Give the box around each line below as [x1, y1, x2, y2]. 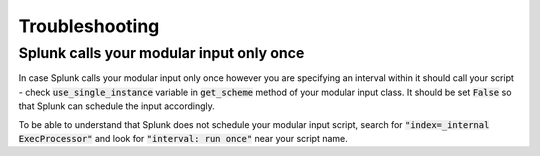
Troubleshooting [18, 15, 160, 37]
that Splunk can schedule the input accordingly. [18, 100, 215, 112]
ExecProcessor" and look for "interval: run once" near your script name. [18, 132, 349, 144]
